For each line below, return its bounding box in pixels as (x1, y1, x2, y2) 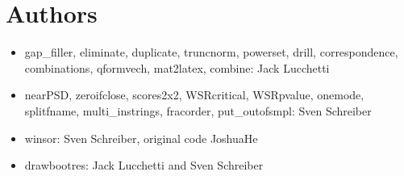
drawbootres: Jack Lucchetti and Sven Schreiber (24, 157, 264, 174)
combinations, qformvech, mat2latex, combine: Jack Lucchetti (24, 59, 330, 76)
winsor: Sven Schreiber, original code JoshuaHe (24, 129, 258, 146)
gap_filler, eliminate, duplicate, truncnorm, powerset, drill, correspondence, (24, 44, 398, 61)
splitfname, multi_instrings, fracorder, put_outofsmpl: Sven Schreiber (24, 102, 372, 119)
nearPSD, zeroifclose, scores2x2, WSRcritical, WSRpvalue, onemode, (24, 86, 364, 103)
